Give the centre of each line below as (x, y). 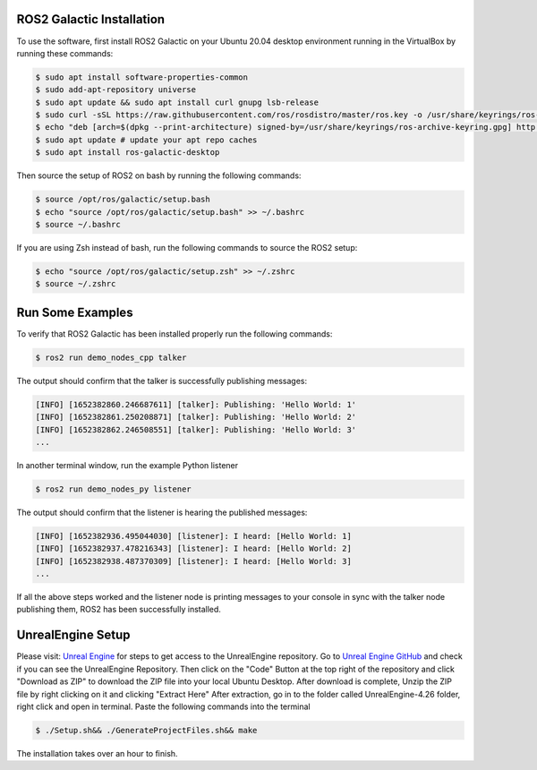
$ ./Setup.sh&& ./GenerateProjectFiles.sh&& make (146, 730)
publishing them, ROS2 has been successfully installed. (119, 610)
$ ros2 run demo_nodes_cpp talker (111, 357)
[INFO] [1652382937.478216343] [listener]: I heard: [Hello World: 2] (194, 549)
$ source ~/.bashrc (78, 224)
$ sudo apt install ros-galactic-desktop (128, 153)
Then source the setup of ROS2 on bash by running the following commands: (159, 175)
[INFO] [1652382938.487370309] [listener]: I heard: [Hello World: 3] (194, 561)
